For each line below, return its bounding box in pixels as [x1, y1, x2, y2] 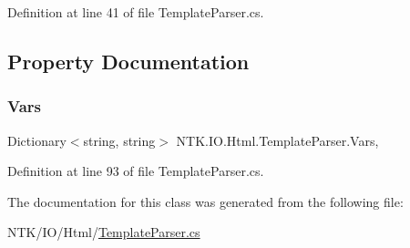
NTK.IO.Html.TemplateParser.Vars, [176, 130, 379, 150]
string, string [83, 130, 156, 150]
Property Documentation [7, 46, 250, 75]
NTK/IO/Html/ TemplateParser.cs [7, 222, 200, 242]
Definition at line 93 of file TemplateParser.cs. [7, 161, 264, 181]
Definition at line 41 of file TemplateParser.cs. [7, 3, 264, 21]
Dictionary [7, 130, 67, 150]
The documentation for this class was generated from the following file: [7, 191, 404, 211]
